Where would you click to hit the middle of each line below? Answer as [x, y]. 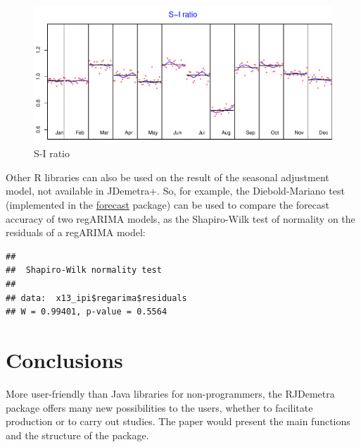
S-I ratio [52, 153]
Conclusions [64, 360]
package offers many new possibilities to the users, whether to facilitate [159, 407]
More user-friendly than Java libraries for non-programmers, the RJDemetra [170, 393]
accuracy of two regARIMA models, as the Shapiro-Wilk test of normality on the [180, 218]
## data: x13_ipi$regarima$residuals [96, 298]
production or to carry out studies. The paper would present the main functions [178, 421]
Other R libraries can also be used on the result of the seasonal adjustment [167, 177]
